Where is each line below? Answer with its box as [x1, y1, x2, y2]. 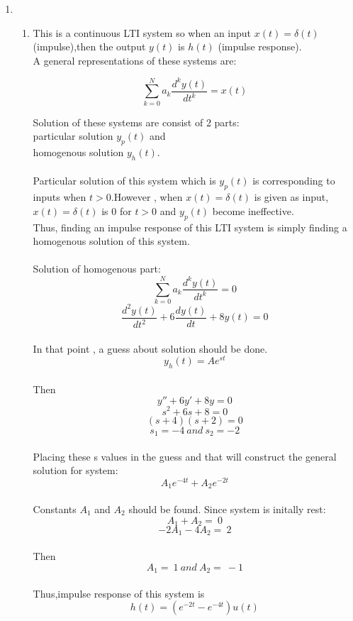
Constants [33, 501, 77, 516]
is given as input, [254, 189, 329, 204]
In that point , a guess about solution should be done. [33, 341, 268, 356]
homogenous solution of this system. [33, 233, 190, 248]
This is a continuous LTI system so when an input [33, 25, 252, 40]
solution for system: [33, 463, 118, 478]
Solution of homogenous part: [33, 261, 161, 276]
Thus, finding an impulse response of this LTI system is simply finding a [33, 219, 347, 234]
